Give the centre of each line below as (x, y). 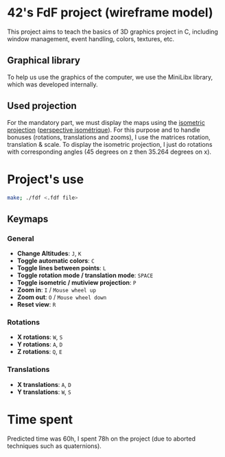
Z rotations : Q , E (40, 352)
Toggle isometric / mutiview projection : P (76, 283)
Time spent (40, 419)
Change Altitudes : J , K (49, 254)
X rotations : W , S (40, 337)
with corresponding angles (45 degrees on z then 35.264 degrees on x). (109, 152)
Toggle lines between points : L (61, 268)
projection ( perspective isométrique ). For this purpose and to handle (104, 130)
